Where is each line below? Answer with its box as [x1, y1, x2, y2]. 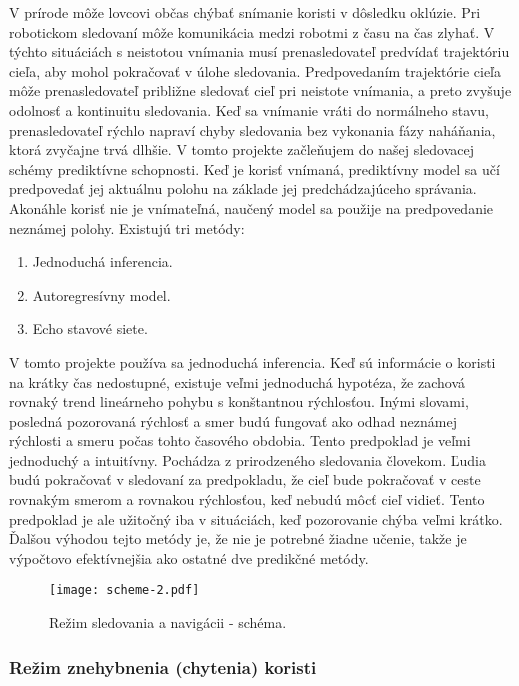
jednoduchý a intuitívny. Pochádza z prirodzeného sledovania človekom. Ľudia [9, 449, 486, 470]
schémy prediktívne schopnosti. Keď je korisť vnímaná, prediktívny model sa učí [9, 158, 500, 179]
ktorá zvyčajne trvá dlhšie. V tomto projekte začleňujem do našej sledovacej [9, 139, 475, 160]
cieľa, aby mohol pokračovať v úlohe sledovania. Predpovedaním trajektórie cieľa [9, 60, 501, 81]
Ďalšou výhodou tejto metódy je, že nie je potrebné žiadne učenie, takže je [9, 528, 467, 549]
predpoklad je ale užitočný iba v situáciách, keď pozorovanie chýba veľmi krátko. [9, 508, 503, 529]
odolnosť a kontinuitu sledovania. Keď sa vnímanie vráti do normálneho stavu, [9, 99, 489, 120]
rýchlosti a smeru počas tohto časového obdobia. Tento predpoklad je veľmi [9, 430, 471, 451]
